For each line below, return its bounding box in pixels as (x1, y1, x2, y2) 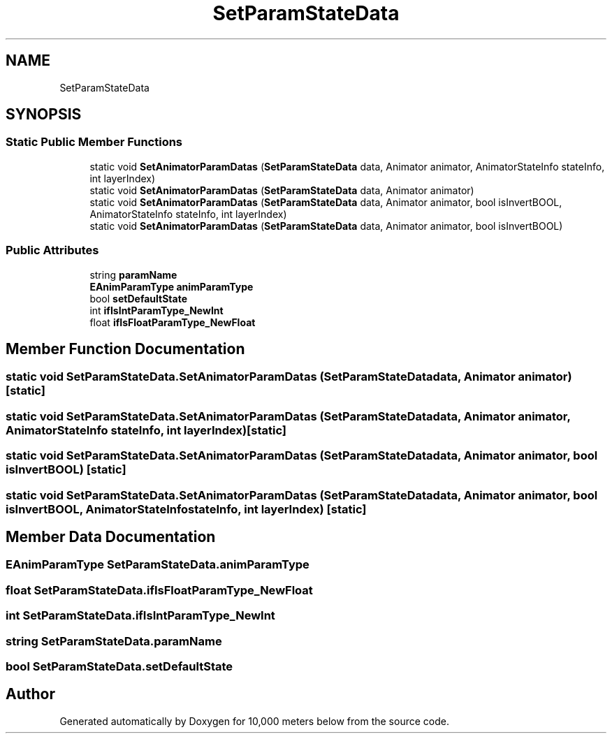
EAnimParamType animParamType (89, 280, 254, 293)
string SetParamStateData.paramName (6, 634, 222, 648)
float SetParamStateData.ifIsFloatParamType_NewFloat (6, 583, 313, 597)
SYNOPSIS (6, 105, 82, 124)
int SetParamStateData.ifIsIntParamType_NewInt (6, 608, 275, 623)
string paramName (89, 268, 177, 281)
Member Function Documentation (6, 339, 245, 358)
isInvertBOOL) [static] (6, 462, 126, 477)
